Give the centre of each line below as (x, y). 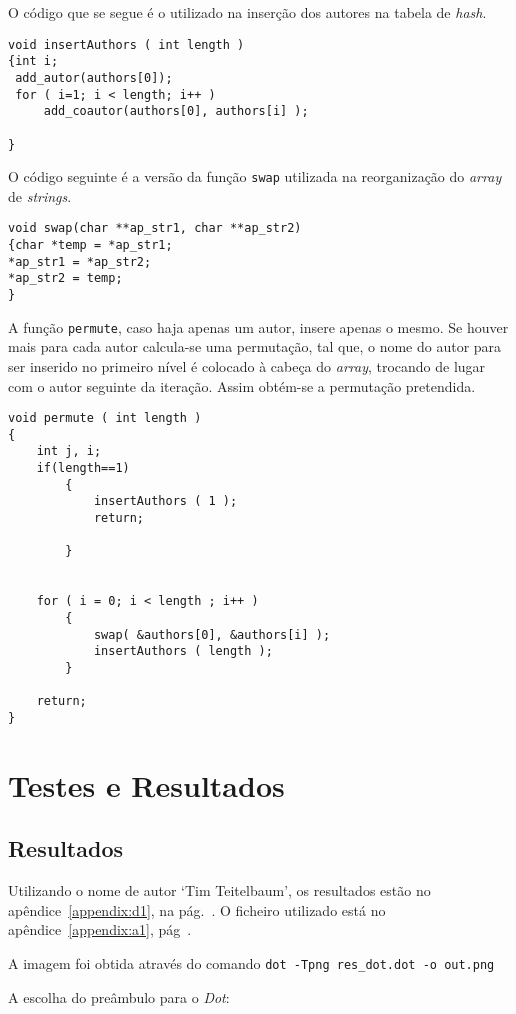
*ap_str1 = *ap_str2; (80, 261)
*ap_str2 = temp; (65, 278)
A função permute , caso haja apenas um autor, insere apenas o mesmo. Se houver (258, 326)
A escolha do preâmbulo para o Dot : (119, 996)
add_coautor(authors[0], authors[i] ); (176, 111)
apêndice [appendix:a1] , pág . (100, 929)
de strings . (40, 195)
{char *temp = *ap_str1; (90, 245)
